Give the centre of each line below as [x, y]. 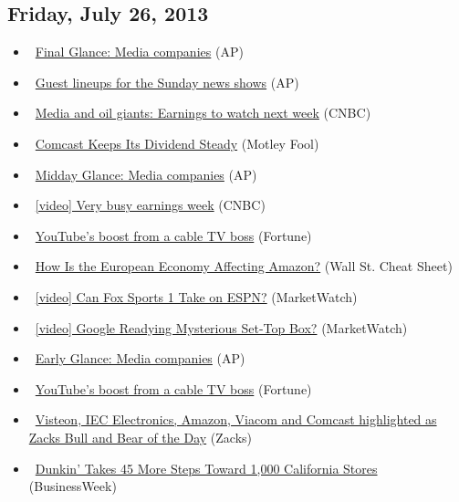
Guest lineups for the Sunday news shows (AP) [167, 82]
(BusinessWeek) [73, 486]
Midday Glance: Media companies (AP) [146, 174]
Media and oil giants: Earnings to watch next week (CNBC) [203, 113]
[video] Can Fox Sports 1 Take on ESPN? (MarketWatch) [196, 296]
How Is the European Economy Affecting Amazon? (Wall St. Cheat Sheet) [244, 266]
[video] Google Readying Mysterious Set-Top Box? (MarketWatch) [221, 327]
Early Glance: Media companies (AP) [140, 358]
